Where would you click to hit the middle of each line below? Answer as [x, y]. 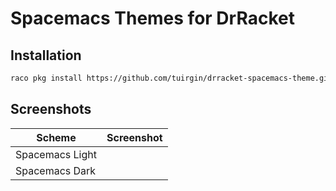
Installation [46, 55]
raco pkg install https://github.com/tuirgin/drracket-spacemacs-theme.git [171, 78]
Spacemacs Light [56, 154]
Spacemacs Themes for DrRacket [152, 18]
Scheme [56, 137]
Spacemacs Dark [56, 170]
